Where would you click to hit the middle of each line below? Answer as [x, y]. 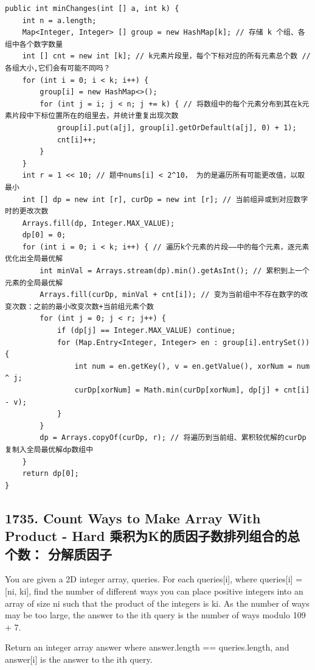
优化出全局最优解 [34, 259]
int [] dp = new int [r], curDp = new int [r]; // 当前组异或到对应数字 [165, 199]
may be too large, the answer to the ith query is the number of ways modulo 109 [155, 615]
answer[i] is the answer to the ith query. [79, 659]
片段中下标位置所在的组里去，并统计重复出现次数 [95, 116]
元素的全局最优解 [34, 283]
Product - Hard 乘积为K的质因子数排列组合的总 [153, 536]
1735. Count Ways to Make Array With [133, 518]
